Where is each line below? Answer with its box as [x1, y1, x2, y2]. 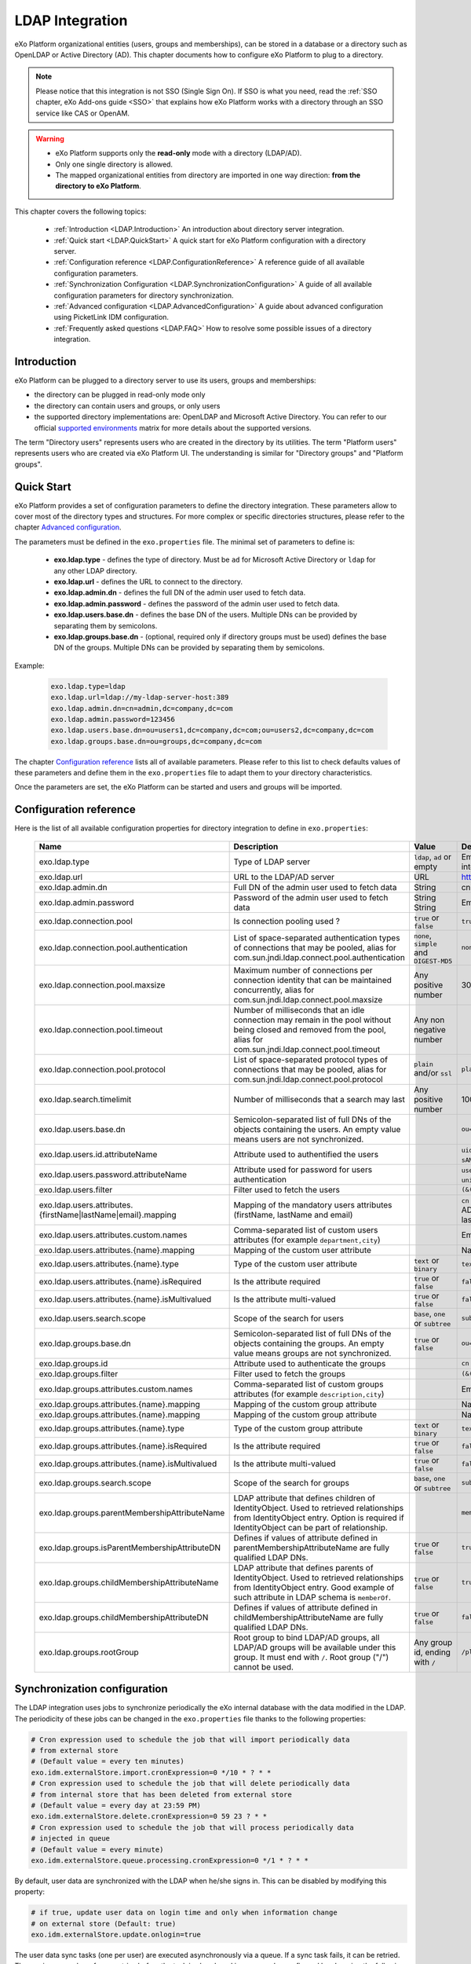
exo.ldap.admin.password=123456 [50, 715, 176, 724]
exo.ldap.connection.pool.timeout [38, 1024, 163, 1035]
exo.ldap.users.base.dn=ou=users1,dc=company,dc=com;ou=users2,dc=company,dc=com [50, 726, 374, 735]
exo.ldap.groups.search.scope [38, 1477, 152, 1488]
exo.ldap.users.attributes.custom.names [38, 1229, 188, 1240]
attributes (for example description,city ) [233, 1388, 385, 1399]
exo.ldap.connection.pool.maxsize [38, 979, 166, 990]
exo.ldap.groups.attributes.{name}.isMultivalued [38, 1458, 217, 1469]
